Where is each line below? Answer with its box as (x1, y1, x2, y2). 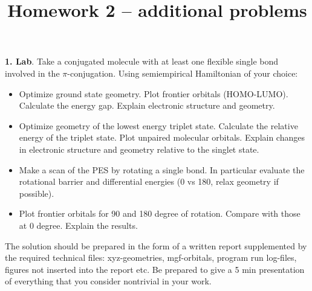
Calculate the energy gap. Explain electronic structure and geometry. (19, 99, 275, 112)
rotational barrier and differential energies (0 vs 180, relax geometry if (19, 175, 279, 188)
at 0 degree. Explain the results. (19, 219, 138, 231)
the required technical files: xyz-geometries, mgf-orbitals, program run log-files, (5, 251, 297, 264)
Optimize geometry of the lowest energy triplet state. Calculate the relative (19, 119, 298, 132)
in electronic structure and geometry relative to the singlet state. (19, 142, 259, 155)
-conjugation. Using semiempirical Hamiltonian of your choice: (67, 66, 298, 79)
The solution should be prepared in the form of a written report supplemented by (5, 239, 307, 252)
